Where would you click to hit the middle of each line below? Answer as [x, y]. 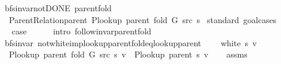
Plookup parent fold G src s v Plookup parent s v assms [128, 54]
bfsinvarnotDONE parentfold [58, 8]
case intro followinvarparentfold [81, 31]
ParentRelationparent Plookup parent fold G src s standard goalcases [143, 19]
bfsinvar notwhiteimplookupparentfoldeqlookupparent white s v [131, 42]
